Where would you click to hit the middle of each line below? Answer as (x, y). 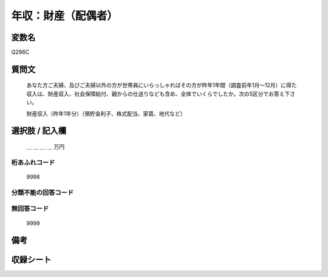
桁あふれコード (33, 163)
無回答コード (30, 209)
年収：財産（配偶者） (65, 16)
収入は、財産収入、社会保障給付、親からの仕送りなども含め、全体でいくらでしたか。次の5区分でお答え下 (158, 94)
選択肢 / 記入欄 (39, 131)
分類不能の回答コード (43, 192)
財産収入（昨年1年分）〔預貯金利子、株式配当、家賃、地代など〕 (106, 113)
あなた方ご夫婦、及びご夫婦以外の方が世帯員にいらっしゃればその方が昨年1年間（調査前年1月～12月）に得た (162, 85)
